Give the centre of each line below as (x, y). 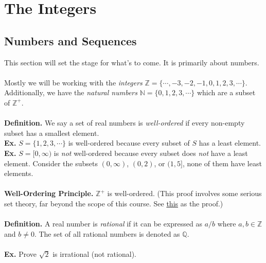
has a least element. (230, 143)
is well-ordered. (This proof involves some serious (184, 193)
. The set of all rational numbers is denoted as (107, 233)
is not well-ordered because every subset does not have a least (151, 153)
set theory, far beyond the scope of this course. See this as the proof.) (114, 203)
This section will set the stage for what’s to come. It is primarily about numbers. (132, 62)
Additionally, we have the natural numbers (71, 92)
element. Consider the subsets (51, 163)
